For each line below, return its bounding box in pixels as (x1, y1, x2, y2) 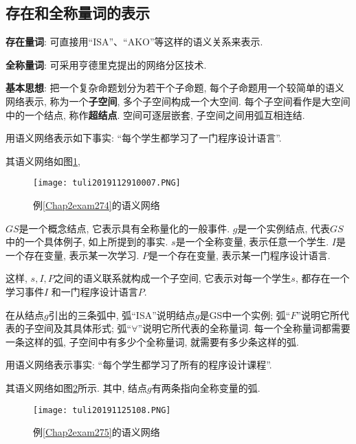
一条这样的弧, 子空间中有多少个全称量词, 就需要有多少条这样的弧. (5, 334, 299, 348)
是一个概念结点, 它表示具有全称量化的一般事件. (19, 221, 230, 235)
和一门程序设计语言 (51, 284, 138, 298)
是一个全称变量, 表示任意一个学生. (175, 234, 329, 249)
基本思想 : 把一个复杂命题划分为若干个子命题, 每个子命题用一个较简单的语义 (5, 80, 345, 95)
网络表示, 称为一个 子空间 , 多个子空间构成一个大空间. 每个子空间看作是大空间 (5, 93, 351, 108)
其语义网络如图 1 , (5, 153, 80, 168)
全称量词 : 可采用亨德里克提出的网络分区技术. (5, 57, 207, 71)
